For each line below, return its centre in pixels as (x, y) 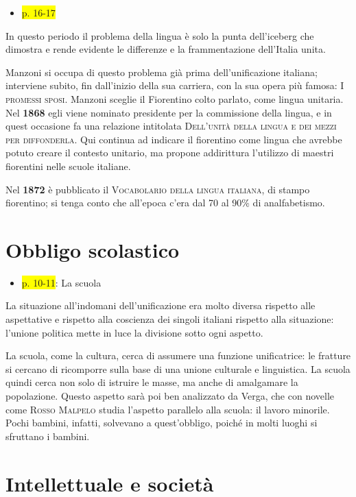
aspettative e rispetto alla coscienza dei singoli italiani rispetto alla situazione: (170, 319)
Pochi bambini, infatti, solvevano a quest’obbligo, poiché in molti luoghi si (162, 423)
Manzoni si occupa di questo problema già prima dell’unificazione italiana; (162, 72)
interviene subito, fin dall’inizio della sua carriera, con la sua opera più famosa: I (175, 85)
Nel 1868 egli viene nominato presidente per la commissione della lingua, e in (169, 112)
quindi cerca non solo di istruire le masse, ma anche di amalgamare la (152, 382)
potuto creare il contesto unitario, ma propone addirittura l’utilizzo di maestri (170, 153)
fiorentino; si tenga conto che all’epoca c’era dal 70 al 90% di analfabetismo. (165, 203)
